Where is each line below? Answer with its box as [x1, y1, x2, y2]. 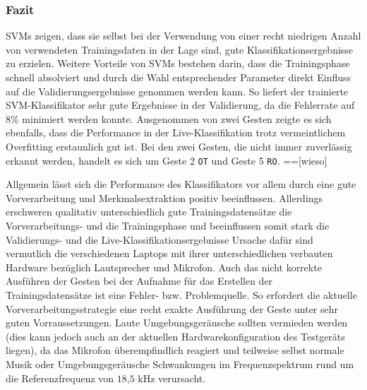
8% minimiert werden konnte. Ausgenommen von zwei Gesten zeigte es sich [6, 111, 332, 126]
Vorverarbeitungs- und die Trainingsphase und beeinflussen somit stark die [6, 218, 330, 232]
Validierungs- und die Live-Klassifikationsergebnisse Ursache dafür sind [6, 232, 313, 247]
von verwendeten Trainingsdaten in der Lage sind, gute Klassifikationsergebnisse [6, 42, 354, 57]
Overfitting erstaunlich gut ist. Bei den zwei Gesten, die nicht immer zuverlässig [6, 138, 352, 153]
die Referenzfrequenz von [6, 370, 114, 385]
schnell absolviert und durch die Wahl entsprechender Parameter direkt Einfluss [6, 70, 351, 84]
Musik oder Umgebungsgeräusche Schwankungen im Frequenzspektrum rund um [6, 356, 354, 371]
